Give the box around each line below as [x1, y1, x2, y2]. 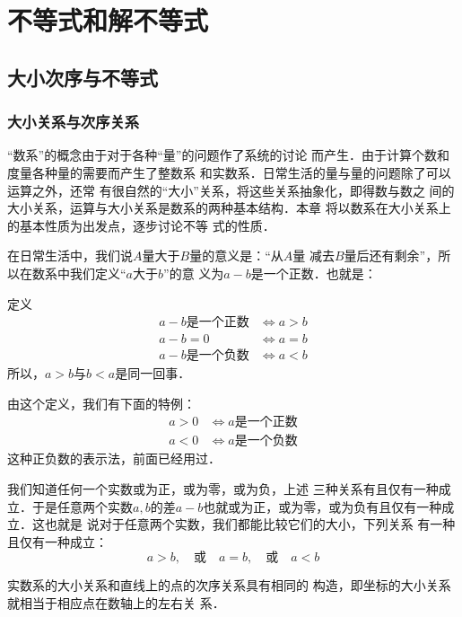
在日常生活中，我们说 [7, 246, 133, 265]
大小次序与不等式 [7, 63, 158, 91]
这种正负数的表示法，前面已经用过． [7, 449, 221, 468]
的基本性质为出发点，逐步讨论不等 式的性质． [7, 216, 275, 234]
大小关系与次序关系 [7, 110, 140, 133]
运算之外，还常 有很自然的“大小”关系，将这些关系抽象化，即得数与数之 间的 [7, 181, 455, 199]
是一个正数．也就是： [250, 263, 377, 282]
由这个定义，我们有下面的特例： [7, 393, 196, 412]
